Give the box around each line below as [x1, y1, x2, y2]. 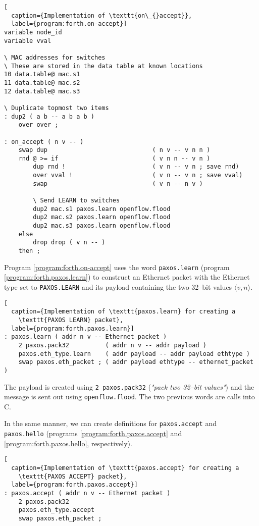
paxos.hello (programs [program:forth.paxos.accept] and [4, 428, 182, 439]
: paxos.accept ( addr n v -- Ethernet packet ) [4, 489, 171, 497]
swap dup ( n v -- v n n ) [18, 146, 211, 154]
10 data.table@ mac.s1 [4, 71, 80, 78]
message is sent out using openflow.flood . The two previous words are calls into [4, 391, 255, 402]
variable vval [4, 37, 51, 44]
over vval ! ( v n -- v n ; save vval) [33, 172, 243, 179]
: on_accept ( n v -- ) [4, 138, 84, 145]
